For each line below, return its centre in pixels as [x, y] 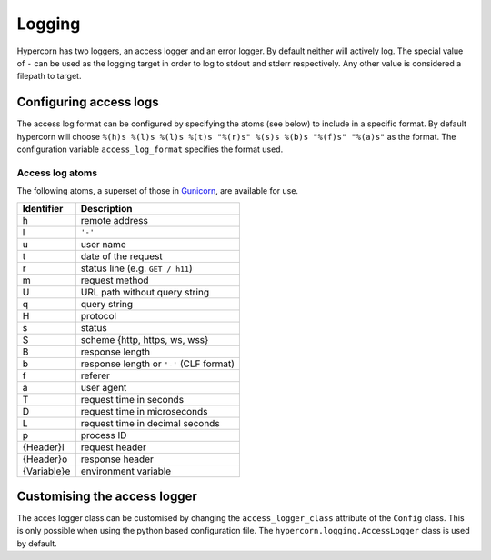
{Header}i [43, 447]
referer [95, 375]
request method [115, 280]
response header [117, 459]
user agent [104, 387]
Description [106, 208]
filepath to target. [49, 76]
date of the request [121, 256]
